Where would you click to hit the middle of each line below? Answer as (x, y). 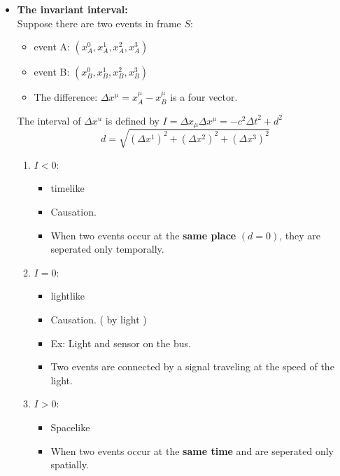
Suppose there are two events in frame (99, 23)
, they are (300, 235)
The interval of (49, 120)
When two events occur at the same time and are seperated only (192, 450)
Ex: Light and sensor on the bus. (121, 343)
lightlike (68, 296)
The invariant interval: (72, 9)
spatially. (70, 464)
